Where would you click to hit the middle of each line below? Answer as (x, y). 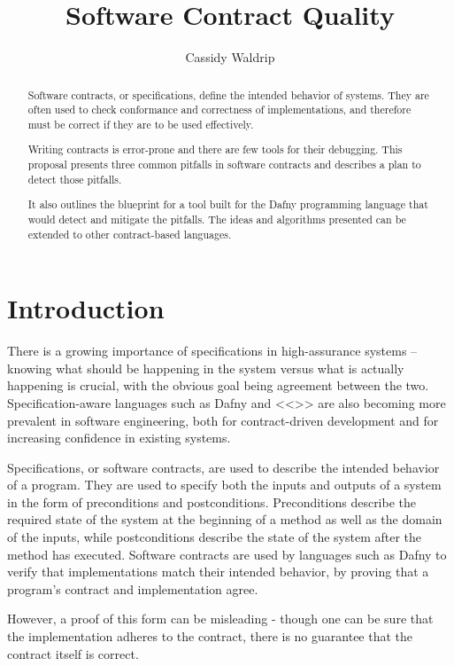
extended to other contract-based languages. (130, 234)
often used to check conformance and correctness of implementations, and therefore (219, 110)
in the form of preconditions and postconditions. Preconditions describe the (212, 501)
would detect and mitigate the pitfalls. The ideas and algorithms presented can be (217, 219)
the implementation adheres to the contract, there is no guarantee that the (210, 636)
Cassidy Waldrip (230, 57)
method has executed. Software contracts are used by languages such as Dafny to (227, 554)
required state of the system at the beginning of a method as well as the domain (225, 519)
